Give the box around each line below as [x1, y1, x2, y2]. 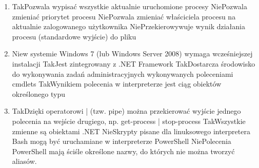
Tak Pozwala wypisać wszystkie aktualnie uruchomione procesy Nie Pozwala [12, 1, 247, 11]
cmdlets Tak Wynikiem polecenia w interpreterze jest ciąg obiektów [12, 78, 222, 89]
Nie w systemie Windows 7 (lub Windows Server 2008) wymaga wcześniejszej [12, 48, 253, 59]
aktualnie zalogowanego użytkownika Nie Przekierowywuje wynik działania [12, 21, 245, 32]
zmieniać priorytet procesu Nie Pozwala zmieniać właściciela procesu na [12, 11, 236, 22]
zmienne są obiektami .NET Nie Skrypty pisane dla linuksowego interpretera [12, 125, 250, 136]
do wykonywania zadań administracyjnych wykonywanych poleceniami [12, 68, 233, 79]
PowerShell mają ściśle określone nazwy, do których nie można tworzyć [12, 145, 235, 156]
